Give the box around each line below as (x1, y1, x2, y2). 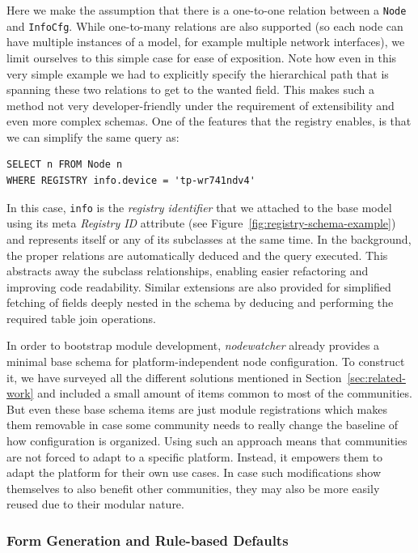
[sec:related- (347, 368, 406, 385)
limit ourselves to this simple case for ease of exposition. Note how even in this (6, 49, 397, 66)
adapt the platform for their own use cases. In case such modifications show (6, 464, 382, 481)
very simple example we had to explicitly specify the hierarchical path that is (6, 65, 389, 82)
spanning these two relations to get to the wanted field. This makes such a (6, 81, 375, 98)
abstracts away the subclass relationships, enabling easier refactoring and (6, 262, 369, 279)
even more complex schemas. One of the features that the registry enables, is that (6, 113, 412, 130)
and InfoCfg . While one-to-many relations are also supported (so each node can (6, 17, 403, 34)
